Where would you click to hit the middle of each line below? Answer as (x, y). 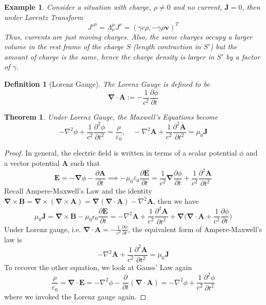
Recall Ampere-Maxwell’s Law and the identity (78, 191)
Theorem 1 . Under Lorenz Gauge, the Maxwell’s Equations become (111, 116)
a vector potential (32, 163)
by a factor (243, 56)
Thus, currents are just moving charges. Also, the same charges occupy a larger (128, 36)
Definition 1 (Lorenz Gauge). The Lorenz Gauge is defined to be (107, 84)
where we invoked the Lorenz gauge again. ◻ (75, 296)
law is (13, 239)
